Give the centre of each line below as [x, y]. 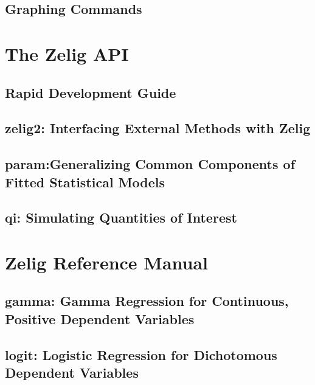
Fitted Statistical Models [85, 182]
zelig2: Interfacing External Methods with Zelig [158, 128]
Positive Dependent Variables [100, 318]
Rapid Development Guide [91, 92]
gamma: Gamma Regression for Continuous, [147, 301]
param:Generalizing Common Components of [150, 164]
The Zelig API [67, 53]
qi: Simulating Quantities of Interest [121, 217]
